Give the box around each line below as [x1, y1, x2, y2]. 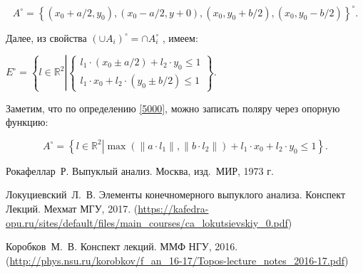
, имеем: [162, 30, 198, 45]
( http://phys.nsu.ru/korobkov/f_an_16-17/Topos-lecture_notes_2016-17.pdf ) [6, 252, 349, 267]
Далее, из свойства [6, 30, 87, 45]
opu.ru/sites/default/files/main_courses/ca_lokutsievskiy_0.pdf [6, 215, 288, 230]
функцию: [6, 114, 48, 129]
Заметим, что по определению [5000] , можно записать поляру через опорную [6, 100, 340, 115]
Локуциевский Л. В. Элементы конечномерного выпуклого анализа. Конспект [6, 187, 346, 202]
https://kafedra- [138, 200, 209, 215]
